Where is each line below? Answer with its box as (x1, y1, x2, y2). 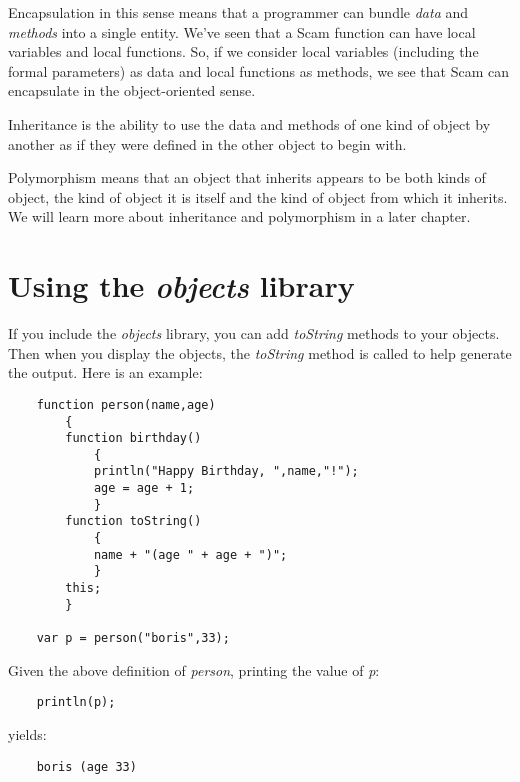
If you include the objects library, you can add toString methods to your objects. (8, 323, 500, 344)
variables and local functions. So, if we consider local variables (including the (8, 41, 479, 62)
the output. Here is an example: (8, 362, 203, 383)
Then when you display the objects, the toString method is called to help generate (8, 342, 512, 363)
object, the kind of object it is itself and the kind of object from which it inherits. (8, 186, 508, 207)
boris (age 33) (36, 759, 137, 774)
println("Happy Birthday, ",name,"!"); (93, 464, 359, 479)
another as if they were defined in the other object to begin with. (8, 133, 407, 154)
